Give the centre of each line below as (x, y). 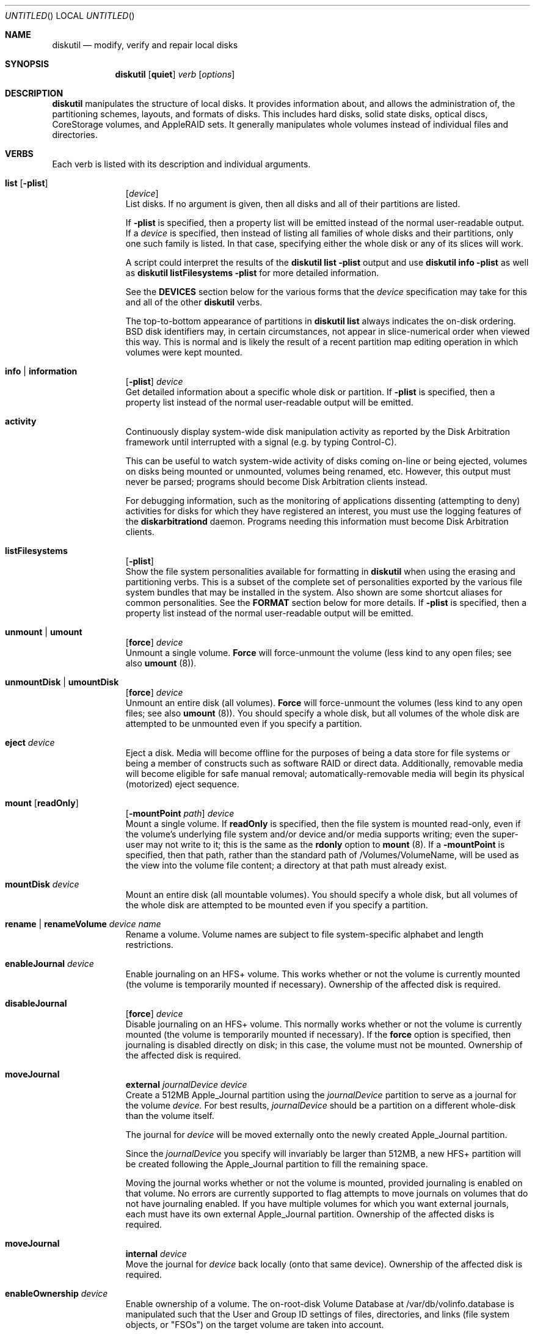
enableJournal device (49, 964)
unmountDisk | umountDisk (62, 682)
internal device (156, 1254)
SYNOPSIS (27, 64)
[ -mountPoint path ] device (180, 813)
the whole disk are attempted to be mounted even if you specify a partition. (277, 905)
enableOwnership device (56, 1293)
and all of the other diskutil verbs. (194, 302)
